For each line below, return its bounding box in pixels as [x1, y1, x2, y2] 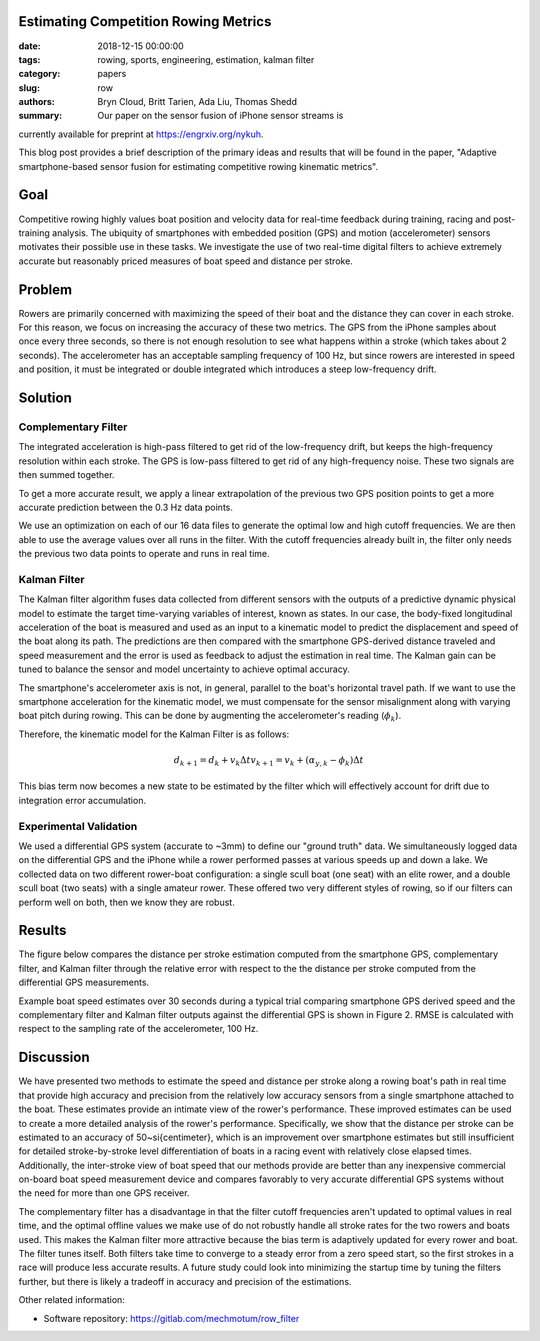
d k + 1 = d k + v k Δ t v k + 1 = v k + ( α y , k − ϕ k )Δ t [173, 754, 364, 768]
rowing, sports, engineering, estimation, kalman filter [97, 53, 315, 65]
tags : [18, 53, 41, 65]
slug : [18, 81, 40, 94]
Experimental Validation [18, 819, 138, 833]
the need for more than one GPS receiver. [18, 1187, 190, 1199]
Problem [18, 281, 73, 298]
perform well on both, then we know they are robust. [18, 896, 235, 908]
